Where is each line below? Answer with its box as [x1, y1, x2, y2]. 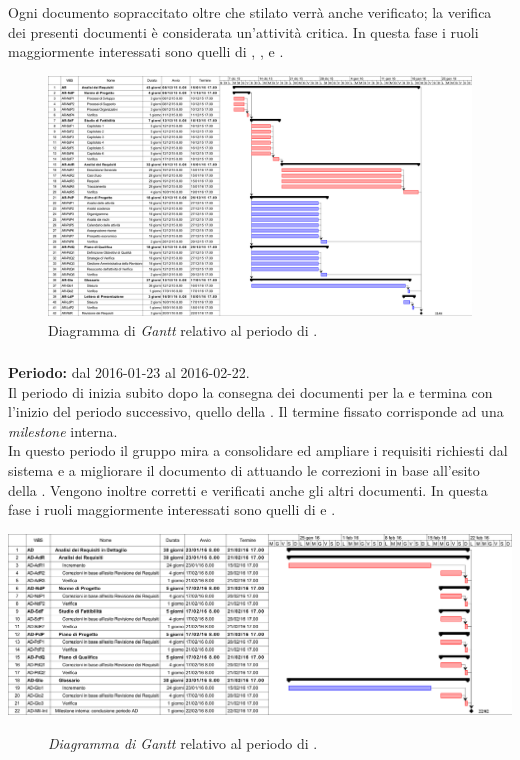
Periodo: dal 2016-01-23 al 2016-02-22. [8, 362, 250, 383]
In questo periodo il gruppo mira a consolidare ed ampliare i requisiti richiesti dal [8, 440, 508, 461]
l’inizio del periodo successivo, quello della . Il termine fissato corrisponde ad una [8, 401, 504, 422]
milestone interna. [8, 420, 118, 441]
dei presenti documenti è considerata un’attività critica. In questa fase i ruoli [8, 21, 479, 42]
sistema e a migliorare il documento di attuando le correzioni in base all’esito [8, 460, 480, 481]
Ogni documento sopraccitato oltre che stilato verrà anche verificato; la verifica [8, 2, 492, 22]
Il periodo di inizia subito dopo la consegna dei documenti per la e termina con [8, 381, 493, 402]
